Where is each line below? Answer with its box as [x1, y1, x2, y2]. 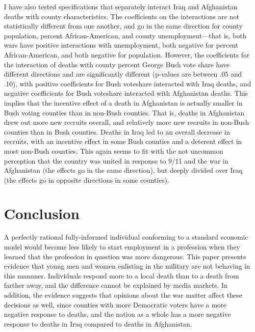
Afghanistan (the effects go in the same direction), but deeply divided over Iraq [4, 165, 243, 175]
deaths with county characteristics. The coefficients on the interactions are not [4, 11, 239, 21]
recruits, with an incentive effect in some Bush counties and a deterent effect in [4, 136, 242, 146]
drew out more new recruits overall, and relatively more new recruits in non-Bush [4, 117, 249, 127]
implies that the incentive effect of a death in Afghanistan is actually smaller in [4, 97, 243, 108]
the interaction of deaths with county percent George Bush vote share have [4, 59, 229, 69]
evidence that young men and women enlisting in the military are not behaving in [4, 261, 250, 271]
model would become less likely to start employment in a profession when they [4, 242, 240, 251]
